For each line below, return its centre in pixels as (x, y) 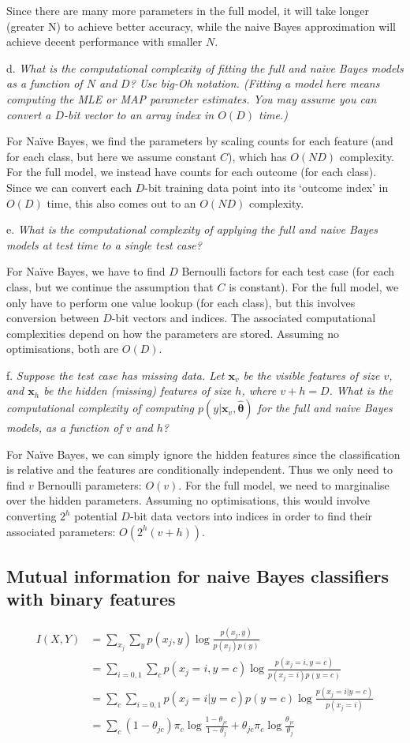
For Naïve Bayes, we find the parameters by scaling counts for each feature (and (200, 141)
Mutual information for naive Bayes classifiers (198, 576)
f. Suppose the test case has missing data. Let (116, 375)
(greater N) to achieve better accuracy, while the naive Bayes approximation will (201, 26)
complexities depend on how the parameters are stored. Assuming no (173, 333)
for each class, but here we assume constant (112, 156)
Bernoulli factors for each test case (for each (288, 271)
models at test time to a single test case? (104, 244)
